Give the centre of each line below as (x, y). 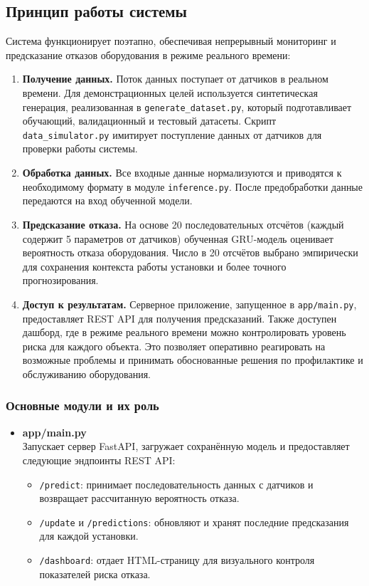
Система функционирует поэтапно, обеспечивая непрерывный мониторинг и (171, 41)
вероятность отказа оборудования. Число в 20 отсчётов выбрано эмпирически (190, 252)
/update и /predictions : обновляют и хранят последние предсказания (194, 522)
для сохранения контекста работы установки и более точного (154, 266)
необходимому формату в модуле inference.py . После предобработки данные (192, 186)
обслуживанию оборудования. (86, 373)
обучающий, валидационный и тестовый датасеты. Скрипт (149, 121)
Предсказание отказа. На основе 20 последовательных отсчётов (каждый (183, 224)
